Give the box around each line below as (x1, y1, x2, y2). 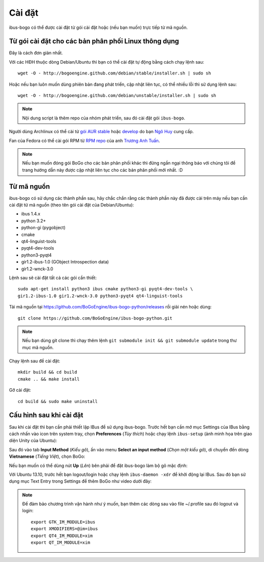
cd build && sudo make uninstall (18, 398, 98, 404)
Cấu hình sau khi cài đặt (9, 411, 84, 420)
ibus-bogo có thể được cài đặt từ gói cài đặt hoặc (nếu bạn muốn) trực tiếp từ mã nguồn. (9, 24, 188, 30)
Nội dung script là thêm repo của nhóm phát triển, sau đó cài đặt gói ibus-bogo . (22, 115, 185, 121)
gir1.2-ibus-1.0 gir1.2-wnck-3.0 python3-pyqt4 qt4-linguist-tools (18, 293, 183, 299)
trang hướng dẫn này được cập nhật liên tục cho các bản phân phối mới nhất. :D (22, 167, 183, 173)
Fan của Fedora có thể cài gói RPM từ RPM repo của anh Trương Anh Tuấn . (9, 138, 160, 143)
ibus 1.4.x (21, 211, 41, 217)
